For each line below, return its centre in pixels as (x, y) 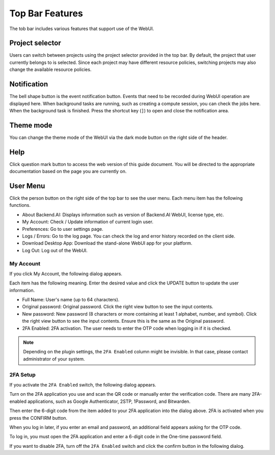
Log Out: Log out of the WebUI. (55, 250)
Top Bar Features (46, 13)
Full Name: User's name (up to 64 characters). (71, 300)
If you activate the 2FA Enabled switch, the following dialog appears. (83, 385)
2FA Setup (22, 374)
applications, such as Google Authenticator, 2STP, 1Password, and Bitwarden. (109, 401)
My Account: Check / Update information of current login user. (88, 222)
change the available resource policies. (50, 69)
